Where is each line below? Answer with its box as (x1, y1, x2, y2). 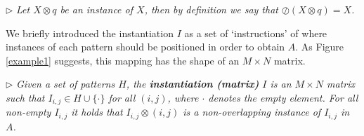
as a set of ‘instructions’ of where (184, 25, 327, 40)
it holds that (71, 104, 123, 119)
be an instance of (60, 2, 134, 16)
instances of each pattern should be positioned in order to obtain (6, 39, 285, 54)
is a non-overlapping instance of (183, 104, 321, 119)
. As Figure (295, 39, 344, 54)
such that (6, 90, 45, 104)
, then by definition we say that (144, 2, 278, 16)
